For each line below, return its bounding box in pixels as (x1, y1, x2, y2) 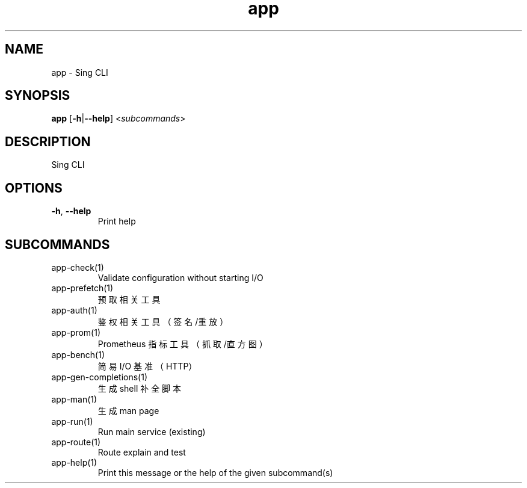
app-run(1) (51, 416, 93, 427)
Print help (97, 216, 136, 227)
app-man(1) (51, 394, 97, 404)
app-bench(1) (51, 349, 105, 360)
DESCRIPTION (5, 134, 91, 149)
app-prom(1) (51, 327, 101, 338)
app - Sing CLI (51, 67, 108, 78)
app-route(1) (51, 436, 101, 447)
